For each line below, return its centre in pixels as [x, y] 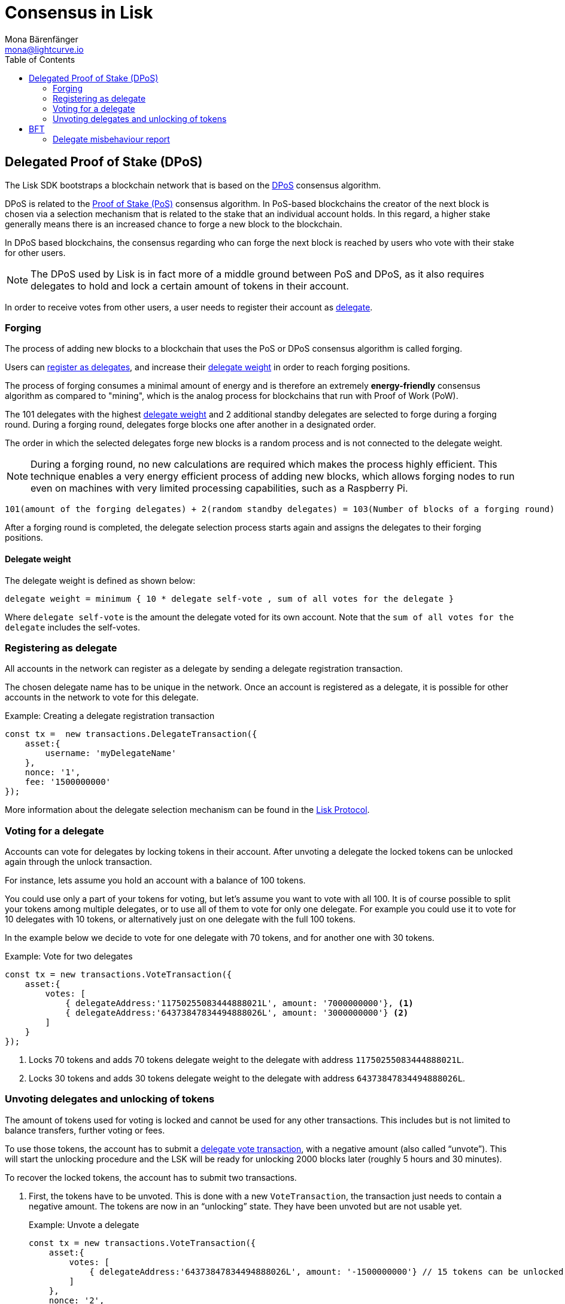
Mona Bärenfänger [42, 39]
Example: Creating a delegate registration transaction [110, 716]
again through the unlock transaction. [79, 862]
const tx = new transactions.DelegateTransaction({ [131, 734]
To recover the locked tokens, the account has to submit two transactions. [151, 1177]
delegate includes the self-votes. [72, 627]
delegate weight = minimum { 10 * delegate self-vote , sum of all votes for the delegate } [230, 598]
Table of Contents [40, 59]
